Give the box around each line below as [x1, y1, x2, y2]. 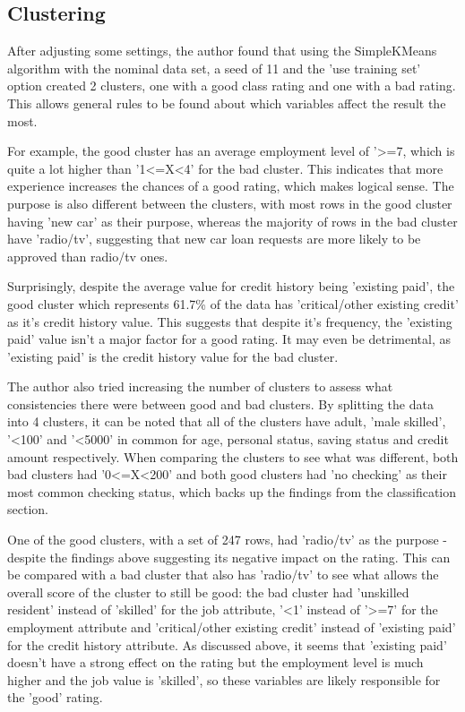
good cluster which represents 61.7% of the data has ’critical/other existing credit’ [7, 294, 459, 313]
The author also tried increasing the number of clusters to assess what [7, 377, 393, 396]
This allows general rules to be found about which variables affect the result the [7, 93, 446, 112]
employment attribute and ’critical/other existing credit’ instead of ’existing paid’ [7, 618, 456, 637]
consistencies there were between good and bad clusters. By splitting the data [7, 394, 434, 413]
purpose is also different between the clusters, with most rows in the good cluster [7, 193, 452, 212]
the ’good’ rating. [7, 688, 103, 707]
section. [7, 500, 48, 519]
